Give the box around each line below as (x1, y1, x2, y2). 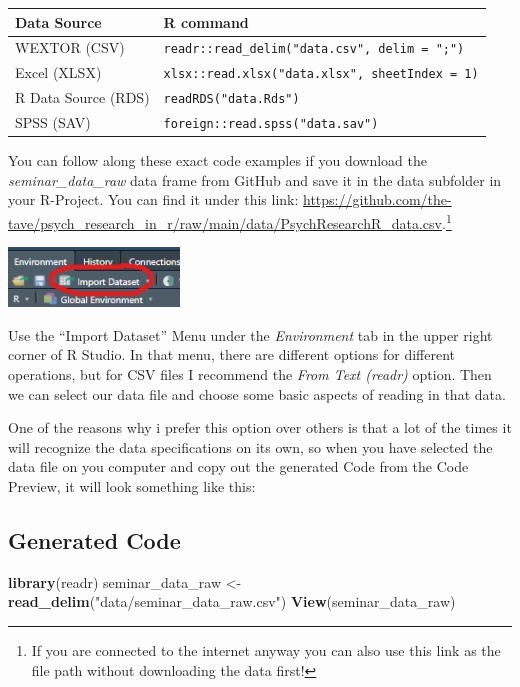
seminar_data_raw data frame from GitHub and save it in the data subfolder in (8, 169, 502, 190)
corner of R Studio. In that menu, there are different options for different (8, 344, 456, 365)
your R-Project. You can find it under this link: (8, 189, 299, 210)
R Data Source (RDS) (15, 87, 150, 108)
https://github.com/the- (303, 189, 452, 210)
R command (163, 11, 249, 32)
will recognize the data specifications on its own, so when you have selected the (8, 436, 493, 457)
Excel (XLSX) (15, 62, 102, 83)
